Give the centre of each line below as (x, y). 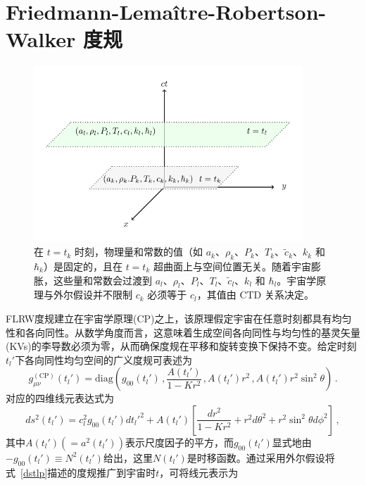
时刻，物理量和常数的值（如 (139, 252)
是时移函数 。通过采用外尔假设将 (261, 457)
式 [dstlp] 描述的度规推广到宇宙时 (81, 472)
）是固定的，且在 (83, 266)
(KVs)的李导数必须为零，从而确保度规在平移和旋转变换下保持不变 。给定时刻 (181, 346)
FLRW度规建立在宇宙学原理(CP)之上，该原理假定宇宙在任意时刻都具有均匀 (179, 318)
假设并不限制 (102, 295)
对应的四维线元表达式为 (60, 398)
